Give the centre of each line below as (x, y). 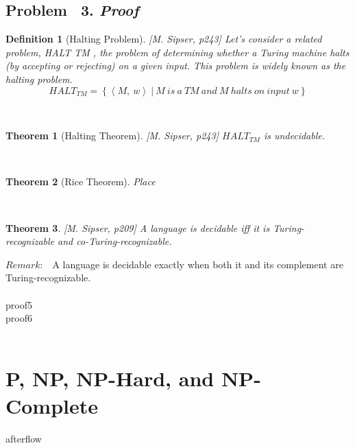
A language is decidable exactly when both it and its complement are (198, 264)
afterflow (24, 438)
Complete (52, 405)
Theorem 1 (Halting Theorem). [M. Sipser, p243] (112, 135)
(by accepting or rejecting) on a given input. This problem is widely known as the (176, 66)
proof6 (19, 318)
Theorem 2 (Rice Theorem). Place (81, 181)
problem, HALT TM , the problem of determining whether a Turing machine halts (177, 52)
